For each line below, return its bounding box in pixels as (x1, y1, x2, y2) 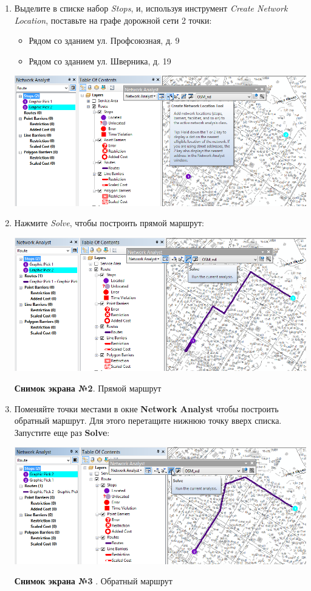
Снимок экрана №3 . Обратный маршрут (14, 575, 173, 587)
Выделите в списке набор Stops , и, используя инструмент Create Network (14, 2, 288, 14)
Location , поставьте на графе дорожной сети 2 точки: (14, 13, 212, 26)
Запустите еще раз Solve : (14, 426, 110, 438)
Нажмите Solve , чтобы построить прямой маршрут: (14, 216, 204, 229)
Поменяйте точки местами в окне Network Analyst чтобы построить (14, 402, 279, 415)
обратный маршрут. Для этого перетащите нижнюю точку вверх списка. (14, 414, 282, 427)
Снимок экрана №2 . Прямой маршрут (14, 382, 162, 395)
